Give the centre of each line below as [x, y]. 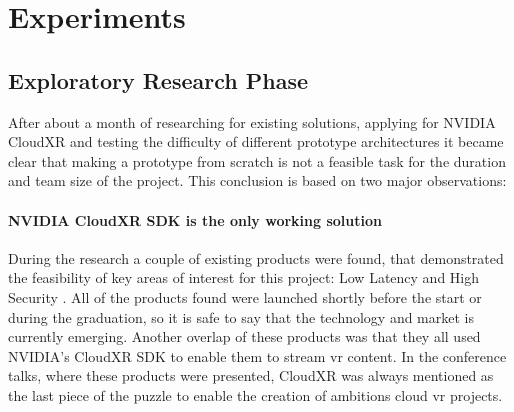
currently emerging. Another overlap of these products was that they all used [244, 336]
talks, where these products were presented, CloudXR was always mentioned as [251, 375]
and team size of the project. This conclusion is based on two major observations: [257, 180]
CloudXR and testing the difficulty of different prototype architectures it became [256, 141]
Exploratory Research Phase [158, 79]
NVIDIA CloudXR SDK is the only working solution [195, 219]
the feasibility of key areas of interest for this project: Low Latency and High [244, 277]
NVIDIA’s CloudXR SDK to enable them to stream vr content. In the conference [257, 355]
